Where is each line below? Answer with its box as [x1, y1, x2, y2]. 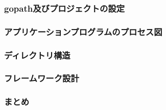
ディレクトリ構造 [4, 48, 70, 61]
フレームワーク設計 [4, 72, 79, 85]
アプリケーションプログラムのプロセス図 [4, 25, 162, 38]
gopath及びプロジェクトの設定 [4, 2, 125, 14]
